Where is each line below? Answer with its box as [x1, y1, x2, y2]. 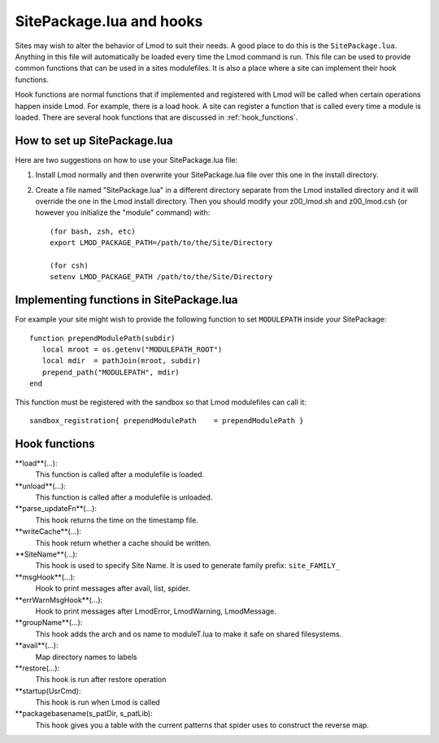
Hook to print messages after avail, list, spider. [35, 583, 191, 593]
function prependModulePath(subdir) [29, 334, 176, 343]
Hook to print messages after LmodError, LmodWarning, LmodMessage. [35, 606, 276, 616]
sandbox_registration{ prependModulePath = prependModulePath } [29, 416, 304, 425]
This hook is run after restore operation [35, 675, 167, 684]
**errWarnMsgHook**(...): [15, 595, 103, 605]
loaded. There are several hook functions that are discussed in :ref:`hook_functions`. [15, 112, 298, 122]
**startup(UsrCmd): [15, 686, 81, 696]
